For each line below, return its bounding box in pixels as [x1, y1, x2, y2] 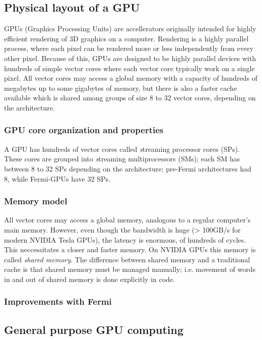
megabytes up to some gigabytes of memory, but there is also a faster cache [4, 82, 237, 93]
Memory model [4, 195, 68, 207]
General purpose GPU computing [4, 321, 184, 337]
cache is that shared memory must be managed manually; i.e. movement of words [4, 264, 255, 274]
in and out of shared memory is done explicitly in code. [4, 273, 175, 284]
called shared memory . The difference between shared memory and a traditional [4, 254, 250, 264]
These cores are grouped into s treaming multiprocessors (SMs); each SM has [4, 153, 240, 164]
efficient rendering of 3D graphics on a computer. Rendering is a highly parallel [4, 33, 249, 43]
